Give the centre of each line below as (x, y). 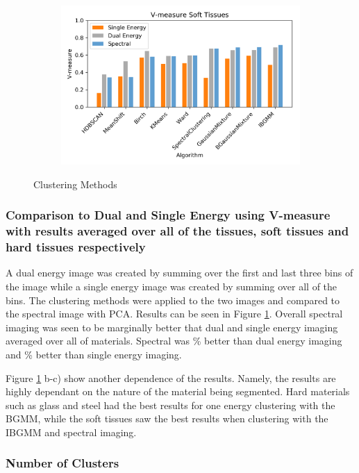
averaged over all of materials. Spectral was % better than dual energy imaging (174, 341)
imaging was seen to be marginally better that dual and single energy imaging (172, 327)
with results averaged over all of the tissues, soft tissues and (177, 231)
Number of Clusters (62, 463)
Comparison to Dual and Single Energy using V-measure (168, 215)
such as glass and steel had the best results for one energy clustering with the (170, 405)
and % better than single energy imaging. (94, 354)
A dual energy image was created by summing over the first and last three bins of (179, 273)
